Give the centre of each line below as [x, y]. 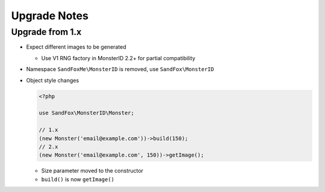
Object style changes [53, 80]
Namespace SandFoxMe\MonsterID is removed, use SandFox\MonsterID [120, 69]
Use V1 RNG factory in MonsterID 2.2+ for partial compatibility [118, 58]
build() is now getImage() [78, 179]
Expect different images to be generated [76, 47]
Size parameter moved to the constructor [92, 171]
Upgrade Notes [50, 16]
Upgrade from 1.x [46, 32]
